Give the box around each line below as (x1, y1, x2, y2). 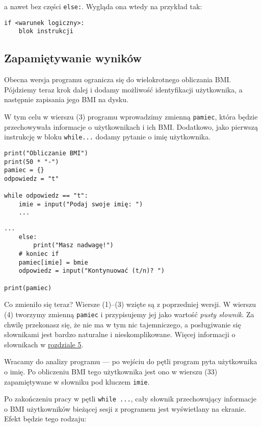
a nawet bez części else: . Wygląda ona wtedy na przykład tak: (4, 1, 202, 11)
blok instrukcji (18, 28, 74, 35)
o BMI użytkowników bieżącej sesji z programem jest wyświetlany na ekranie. (4, 403, 246, 414)
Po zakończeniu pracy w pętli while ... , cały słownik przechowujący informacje (4, 393, 256, 404)
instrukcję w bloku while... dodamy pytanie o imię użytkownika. (4, 131, 211, 142)
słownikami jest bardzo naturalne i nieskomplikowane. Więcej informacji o (4, 329, 235, 340)
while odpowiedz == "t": (4, 192, 88, 200)
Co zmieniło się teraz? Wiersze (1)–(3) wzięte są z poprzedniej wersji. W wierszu (4, 299, 256, 310)
